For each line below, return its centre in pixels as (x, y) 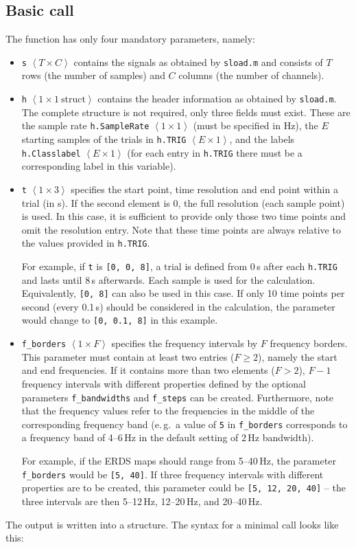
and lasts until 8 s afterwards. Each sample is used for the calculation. (168, 279)
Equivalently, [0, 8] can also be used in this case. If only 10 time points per (183, 293)
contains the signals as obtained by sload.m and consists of (198, 62)
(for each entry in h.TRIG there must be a (215, 152)
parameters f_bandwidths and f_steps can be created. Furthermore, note (178, 397)
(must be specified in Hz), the (256, 125)
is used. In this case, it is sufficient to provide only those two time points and (184, 216)
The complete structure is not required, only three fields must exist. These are (186, 112)
